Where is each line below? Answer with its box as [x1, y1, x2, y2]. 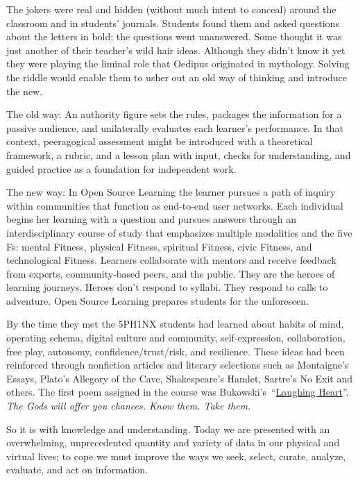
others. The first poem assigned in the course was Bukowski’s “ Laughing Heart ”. [6, 385, 349, 399]
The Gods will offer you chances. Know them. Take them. [6, 398, 251, 413]
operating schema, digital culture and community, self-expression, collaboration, [6, 330, 346, 345]
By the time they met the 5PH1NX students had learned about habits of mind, [6, 317, 344, 331]
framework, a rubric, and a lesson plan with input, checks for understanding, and [6, 147, 351, 162]
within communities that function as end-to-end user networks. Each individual [6, 198, 343, 212]
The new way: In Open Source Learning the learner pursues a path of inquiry [6, 185, 336, 199]
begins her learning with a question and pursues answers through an [6, 212, 296, 226]
